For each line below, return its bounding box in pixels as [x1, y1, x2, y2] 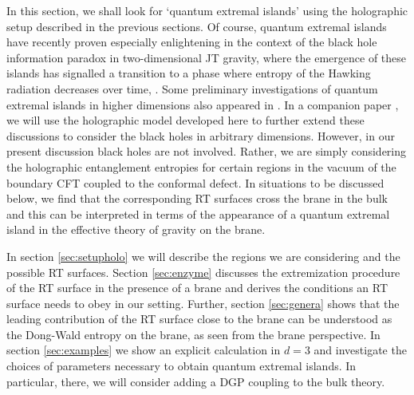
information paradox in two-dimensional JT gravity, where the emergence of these [6, 49, 407, 65]
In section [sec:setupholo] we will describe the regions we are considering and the [6, 247, 400, 264]
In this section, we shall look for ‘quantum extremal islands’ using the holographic [6, 2, 408, 18]
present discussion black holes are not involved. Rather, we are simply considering [6, 143, 407, 160]
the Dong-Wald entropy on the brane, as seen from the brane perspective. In [6, 326, 380, 342]
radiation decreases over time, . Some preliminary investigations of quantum [6, 80, 378, 97]
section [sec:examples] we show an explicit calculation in [6, 342, 281, 358]
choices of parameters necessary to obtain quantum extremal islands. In [6, 357, 357, 374]
